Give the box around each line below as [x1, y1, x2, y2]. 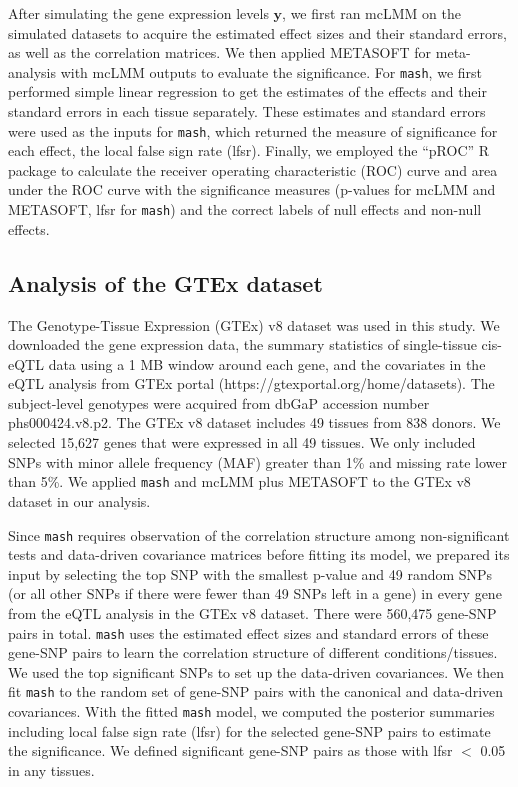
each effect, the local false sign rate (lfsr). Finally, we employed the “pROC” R [8, 140, 490, 161]
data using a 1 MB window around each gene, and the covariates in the [48, 353, 486, 374]
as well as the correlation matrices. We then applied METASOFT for [8, 42, 432, 63]
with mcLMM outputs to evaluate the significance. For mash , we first [60, 61, 482, 82]
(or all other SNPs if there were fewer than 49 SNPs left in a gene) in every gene [8, 583, 502, 604]
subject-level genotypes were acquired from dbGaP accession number [8, 392, 430, 413]
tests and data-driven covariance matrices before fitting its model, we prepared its [8, 544, 510, 565]
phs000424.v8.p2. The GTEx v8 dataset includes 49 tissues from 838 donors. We [8, 412, 501, 433]
